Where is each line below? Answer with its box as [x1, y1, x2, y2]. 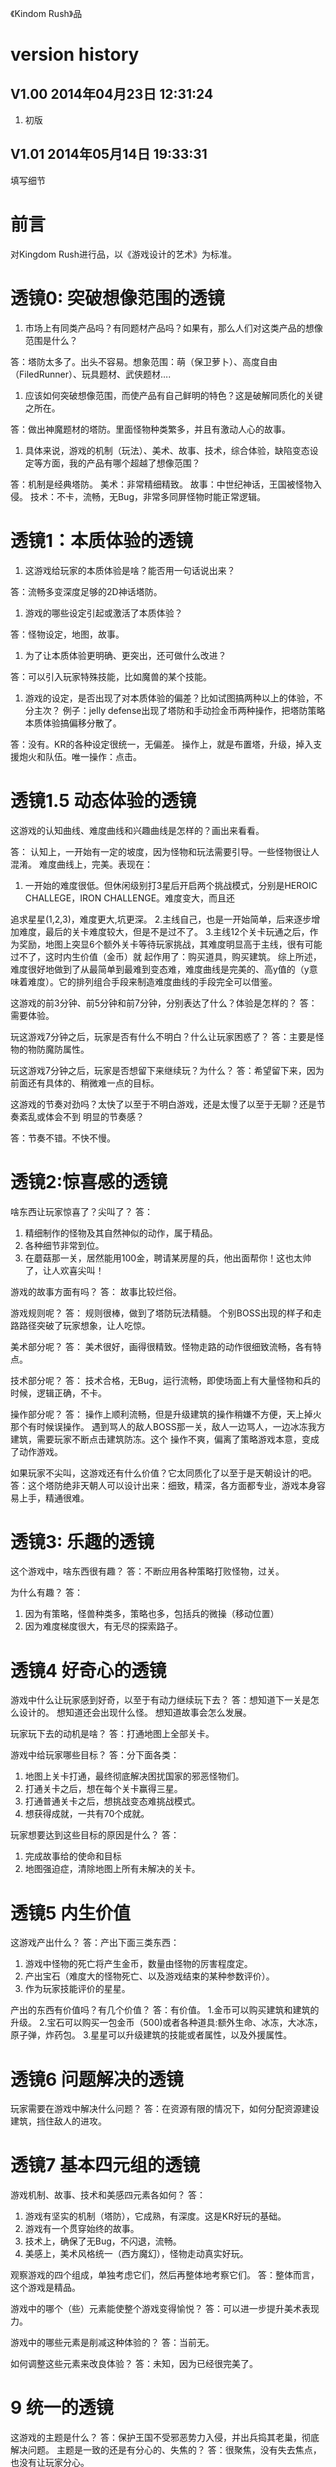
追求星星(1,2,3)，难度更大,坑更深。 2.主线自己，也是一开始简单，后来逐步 [10, 913, 312, 925]
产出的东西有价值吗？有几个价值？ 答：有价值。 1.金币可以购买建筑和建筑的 [10, 2004, 320, 2016]
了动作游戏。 [10, 1445, 63, 1457]
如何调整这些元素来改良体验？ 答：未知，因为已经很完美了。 [10, 2358, 258, 2370]
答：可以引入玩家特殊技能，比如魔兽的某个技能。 [10, 670, 212, 682]
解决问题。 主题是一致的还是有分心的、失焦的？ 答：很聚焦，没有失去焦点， [10, 2444, 322, 2456]
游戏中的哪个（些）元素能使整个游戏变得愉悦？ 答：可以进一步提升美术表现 [10, 2303, 320, 2315]
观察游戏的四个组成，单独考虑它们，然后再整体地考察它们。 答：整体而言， [10, 2269, 320, 2281]
